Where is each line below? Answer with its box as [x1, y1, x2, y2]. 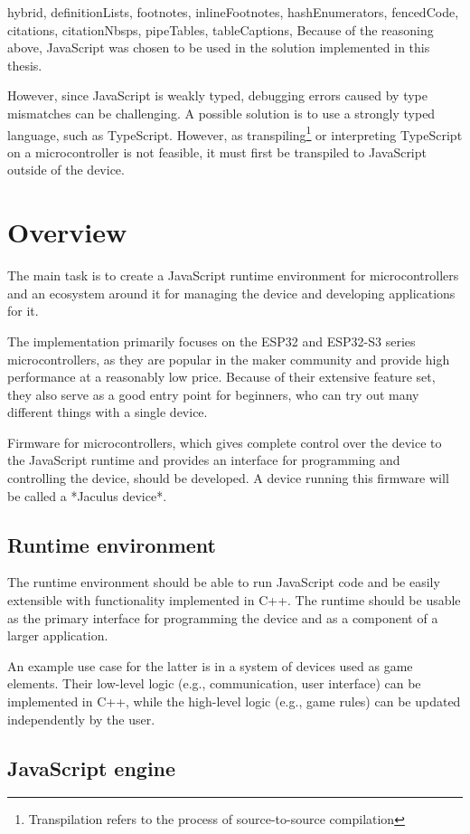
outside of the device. [7, 160, 125, 179]
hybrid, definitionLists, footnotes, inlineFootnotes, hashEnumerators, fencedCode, [7, 3, 459, 21]
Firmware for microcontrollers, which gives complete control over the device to [7, 432, 442, 451]
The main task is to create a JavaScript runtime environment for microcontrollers [7, 266, 459, 285]
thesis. [7, 55, 42, 74]
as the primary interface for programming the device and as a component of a [7, 608, 438, 627]
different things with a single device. [7, 403, 208, 422]
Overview [7, 213, 127, 251]
